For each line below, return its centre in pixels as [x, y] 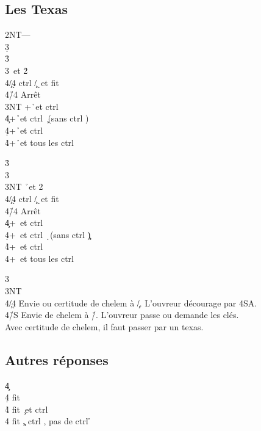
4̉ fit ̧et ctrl [27, 409]
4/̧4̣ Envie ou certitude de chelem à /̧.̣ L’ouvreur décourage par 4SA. [131, 302]
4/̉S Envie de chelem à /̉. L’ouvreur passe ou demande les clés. [122, 315]
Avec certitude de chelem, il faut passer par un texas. [104, 326]
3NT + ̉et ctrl [32, 106]
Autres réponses [57, 359]
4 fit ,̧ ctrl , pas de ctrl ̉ [48, 421]
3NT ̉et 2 [24, 187]
